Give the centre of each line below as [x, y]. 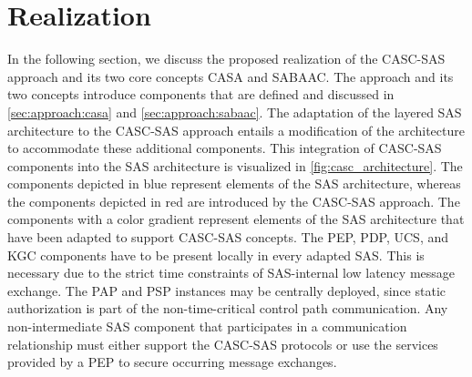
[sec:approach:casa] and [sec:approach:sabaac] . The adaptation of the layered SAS [235, 112]
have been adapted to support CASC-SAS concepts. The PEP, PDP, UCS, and [228, 237]
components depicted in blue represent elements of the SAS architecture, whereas [234, 183]
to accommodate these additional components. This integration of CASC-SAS [225, 148]
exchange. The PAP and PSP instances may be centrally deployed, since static [226, 290]
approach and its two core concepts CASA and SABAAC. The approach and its [231, 76]
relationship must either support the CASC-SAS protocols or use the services [223, 344]
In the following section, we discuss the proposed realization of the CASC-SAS [226, 59]
